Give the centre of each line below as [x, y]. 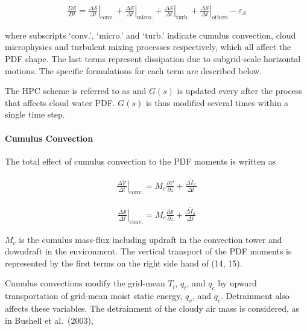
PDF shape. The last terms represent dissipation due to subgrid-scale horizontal [153, 59]
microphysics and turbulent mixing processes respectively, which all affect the [148, 47]
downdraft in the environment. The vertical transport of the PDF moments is [148, 251]
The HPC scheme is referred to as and [76, 91]
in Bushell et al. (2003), [49, 320]
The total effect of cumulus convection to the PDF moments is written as [141, 161]
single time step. [35, 114]
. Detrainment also [255, 296]
